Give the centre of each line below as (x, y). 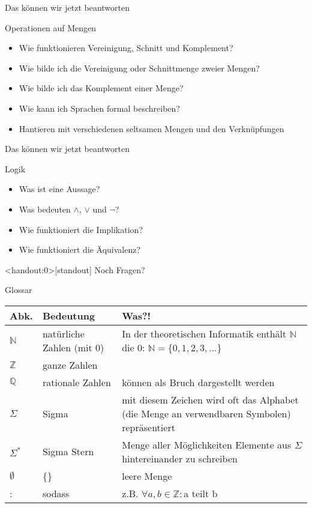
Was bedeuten (45, 209)
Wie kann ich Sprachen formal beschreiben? (99, 108)
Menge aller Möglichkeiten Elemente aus (207, 444)
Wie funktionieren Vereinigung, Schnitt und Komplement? (126, 48)
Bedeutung (69, 315)
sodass (56, 493)
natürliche (63, 333)
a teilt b (201, 493)
